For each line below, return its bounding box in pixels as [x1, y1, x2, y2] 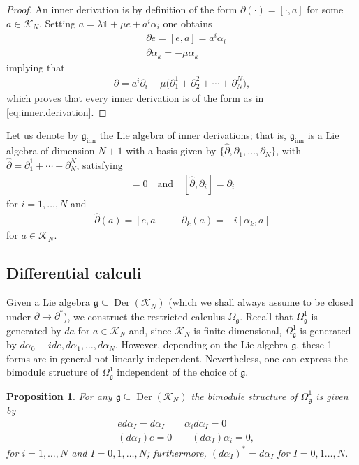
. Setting [39, 15, 76, 30]
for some [307, 2, 344, 16]
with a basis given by [126, 143, 217, 158]
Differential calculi [6, 262, 142, 283]
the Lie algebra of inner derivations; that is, [99, 128, 286, 142]
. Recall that [240, 309, 293, 323]
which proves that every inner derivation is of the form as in [6, 90, 264, 105]
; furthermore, [147, 445, 207, 459]
